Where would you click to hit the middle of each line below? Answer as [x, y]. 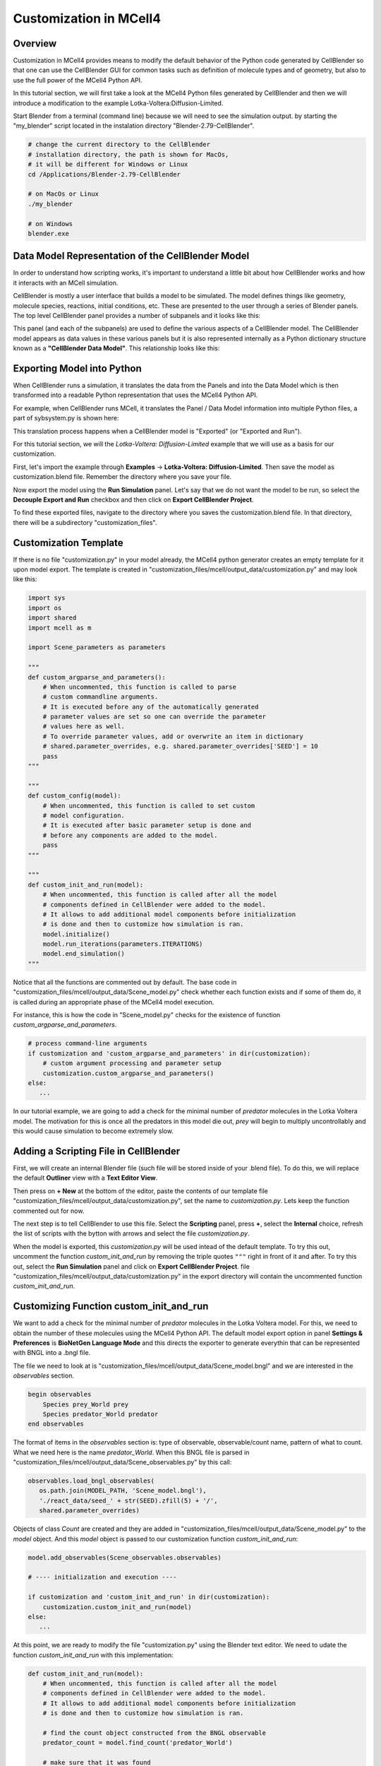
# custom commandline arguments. [101, 697]
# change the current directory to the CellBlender [119, 144]
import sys [47, 598]
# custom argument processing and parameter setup [132, 1063]
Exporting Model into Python [78, 368]
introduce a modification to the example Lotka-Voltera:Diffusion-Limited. [118, 103]
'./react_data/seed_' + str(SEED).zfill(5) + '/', [128, 1500]
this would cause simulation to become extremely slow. [93, 1131]
